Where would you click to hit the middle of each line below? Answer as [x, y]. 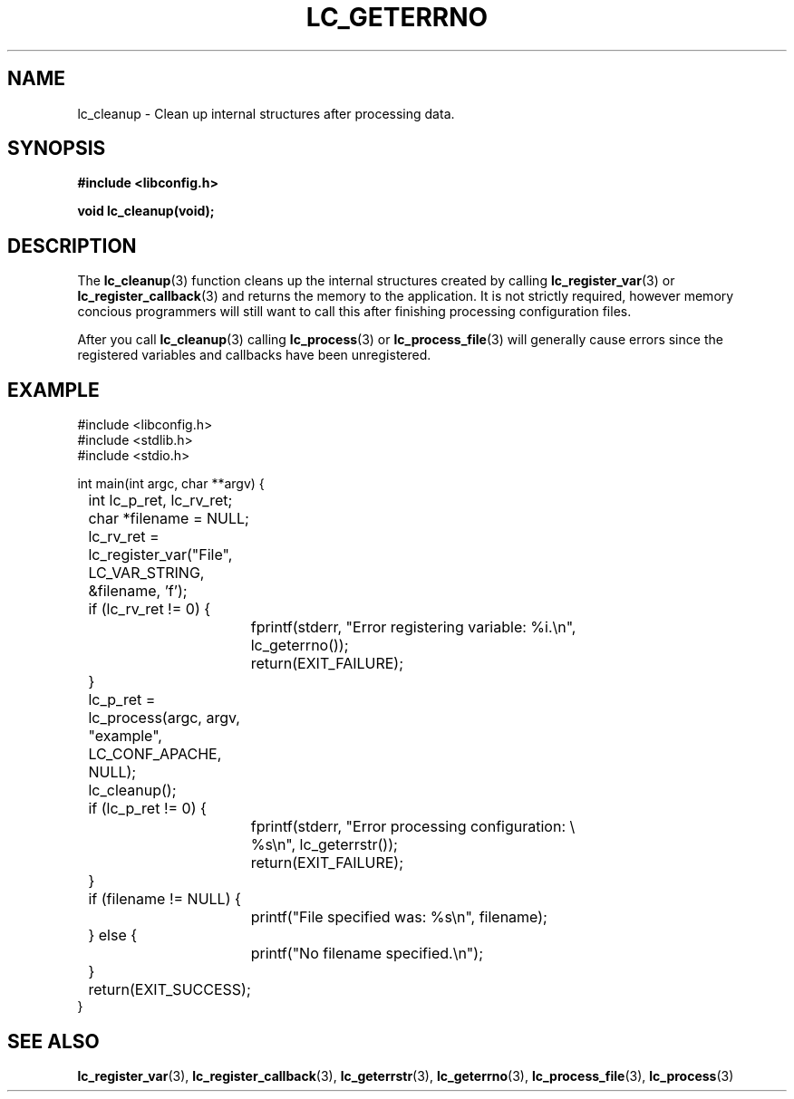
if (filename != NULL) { [165, 899]
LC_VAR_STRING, [146, 573]
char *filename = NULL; [169, 519]
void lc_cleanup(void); [146, 211]
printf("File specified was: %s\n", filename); [399, 917]
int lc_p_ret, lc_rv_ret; [160, 501]
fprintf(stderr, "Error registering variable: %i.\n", [413, 627]
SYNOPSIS [57, 149]
